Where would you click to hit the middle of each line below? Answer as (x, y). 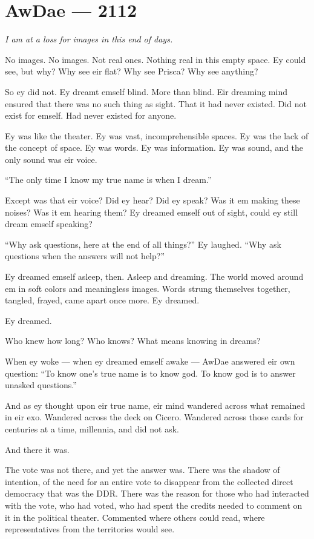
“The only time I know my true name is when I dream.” (108, 180)
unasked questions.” (41, 385)
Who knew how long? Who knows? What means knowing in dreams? (133, 341)
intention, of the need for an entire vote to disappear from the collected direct (149, 481)
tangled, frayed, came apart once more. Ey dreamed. (102, 300)
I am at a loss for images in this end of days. (89, 39)
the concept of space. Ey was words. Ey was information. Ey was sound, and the (154, 147)
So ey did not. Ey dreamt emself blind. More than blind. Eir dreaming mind (146, 91)
